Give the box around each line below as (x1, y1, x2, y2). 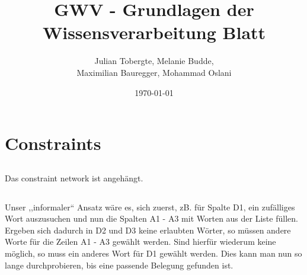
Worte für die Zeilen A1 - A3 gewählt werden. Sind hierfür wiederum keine (5, 235, 276, 248)
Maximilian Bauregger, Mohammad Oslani (76, 66, 232, 78)
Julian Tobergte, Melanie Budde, (94, 55, 214, 67)
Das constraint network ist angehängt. (5, 171, 143, 184)
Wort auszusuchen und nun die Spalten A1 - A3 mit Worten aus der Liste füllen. (5, 212, 298, 225)
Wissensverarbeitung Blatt (42, 20, 266, 44)
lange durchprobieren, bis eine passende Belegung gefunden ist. (5, 258, 234, 271)
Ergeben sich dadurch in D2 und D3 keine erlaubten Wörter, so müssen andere (5, 223, 291, 236)
